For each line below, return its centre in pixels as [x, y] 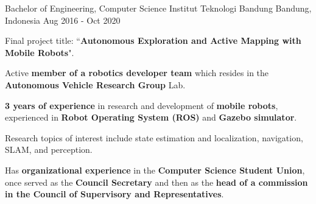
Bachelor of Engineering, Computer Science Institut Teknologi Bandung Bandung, [158, 8]
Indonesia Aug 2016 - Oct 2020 [63, 20]
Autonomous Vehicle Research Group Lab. [95, 84]
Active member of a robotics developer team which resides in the [137, 73]
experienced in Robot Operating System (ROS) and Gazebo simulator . [151, 117]
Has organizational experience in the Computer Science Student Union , [155, 170]
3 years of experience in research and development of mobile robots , [142, 105]
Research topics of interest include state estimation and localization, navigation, [154, 137]
